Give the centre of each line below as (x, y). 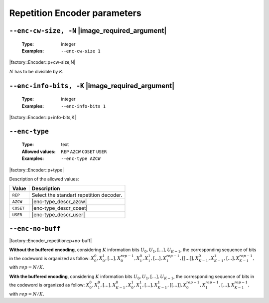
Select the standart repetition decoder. (77, 195)
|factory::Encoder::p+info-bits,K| (43, 117)
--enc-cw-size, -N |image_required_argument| (88, 31)
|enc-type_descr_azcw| (59, 202)
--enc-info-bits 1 (83, 106)
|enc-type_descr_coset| (60, 208)
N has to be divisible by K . (36, 71)
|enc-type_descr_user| (58, 215)
